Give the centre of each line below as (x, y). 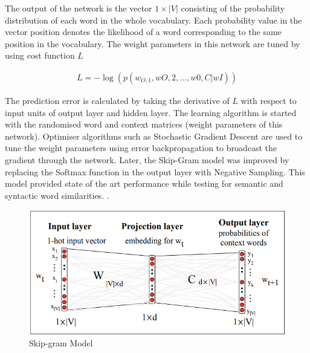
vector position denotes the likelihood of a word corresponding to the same (143, 32)
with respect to (269, 100)
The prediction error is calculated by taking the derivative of (117, 100)
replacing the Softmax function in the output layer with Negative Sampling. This (155, 171)
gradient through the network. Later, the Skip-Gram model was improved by (147, 159)
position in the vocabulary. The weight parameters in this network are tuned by (153, 43)
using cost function (40, 55)
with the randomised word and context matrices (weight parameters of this (144, 124)
